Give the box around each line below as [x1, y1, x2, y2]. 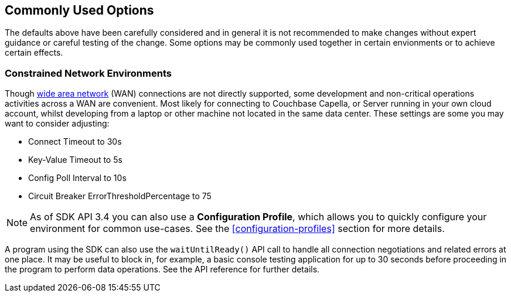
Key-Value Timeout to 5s [28, 155, 122, 165]
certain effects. [5, 47, 63, 58]
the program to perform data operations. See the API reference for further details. [5, 264, 320, 275]
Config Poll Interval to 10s [28, 173, 127, 183]
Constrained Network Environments [5, 67, 172, 79]
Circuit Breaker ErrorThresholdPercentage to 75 [28, 191, 212, 202]
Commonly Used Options [5, 3, 154, 18]
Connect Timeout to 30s [28, 136, 122, 147]
